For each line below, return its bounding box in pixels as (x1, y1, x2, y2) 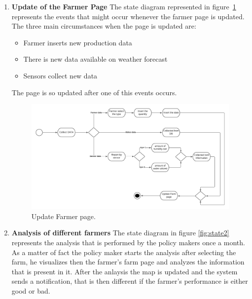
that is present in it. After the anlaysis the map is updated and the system (11, 266, 238, 276)
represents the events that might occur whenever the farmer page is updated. (11, 11, 245, 21)
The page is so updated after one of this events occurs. (11, 87, 177, 97)
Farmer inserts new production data (23, 37, 132, 47)
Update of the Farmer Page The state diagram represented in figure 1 (11, 1, 236, 11)
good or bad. (11, 285, 50, 296)
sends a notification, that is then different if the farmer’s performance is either (11, 276, 248, 286)
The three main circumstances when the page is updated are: (11, 21, 196, 31)
